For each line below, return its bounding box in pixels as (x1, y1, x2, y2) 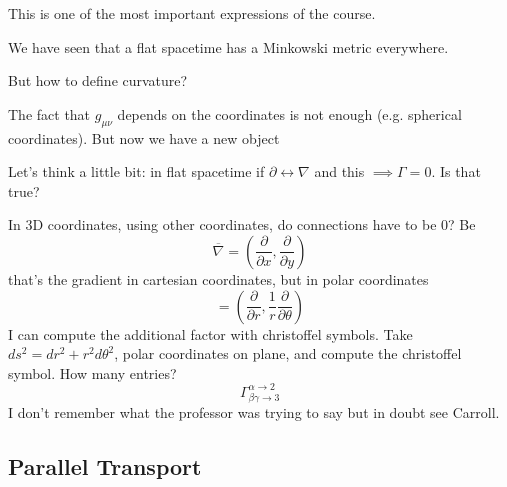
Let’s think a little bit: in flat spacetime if (8, 161, 265, 182)
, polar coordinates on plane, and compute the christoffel (114, 343, 462, 364)
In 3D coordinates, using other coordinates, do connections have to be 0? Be (8, 214, 476, 235)
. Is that (431, 161, 481, 182)
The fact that (8, 103, 91, 124)
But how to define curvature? (8, 70, 188, 91)
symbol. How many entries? (8, 362, 177, 383)
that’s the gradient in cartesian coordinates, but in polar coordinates (8, 268, 429, 289)
